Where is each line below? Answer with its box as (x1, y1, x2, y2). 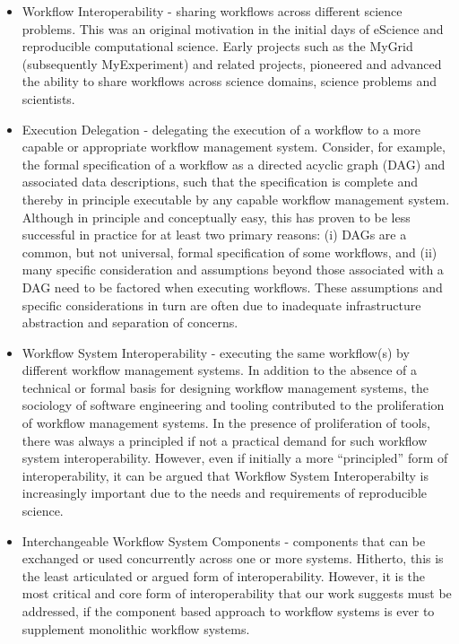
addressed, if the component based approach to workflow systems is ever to (22, 602, 435, 620)
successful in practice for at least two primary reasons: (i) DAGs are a (22, 225, 407, 244)
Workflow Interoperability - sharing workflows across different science (22, 2, 403, 20)
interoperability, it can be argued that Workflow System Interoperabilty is (22, 466, 429, 484)
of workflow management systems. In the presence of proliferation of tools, (22, 413, 430, 432)
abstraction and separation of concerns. (22, 313, 238, 332)
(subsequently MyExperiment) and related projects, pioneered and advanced (22, 54, 442, 73)
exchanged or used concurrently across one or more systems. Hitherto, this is (22, 549, 444, 568)
